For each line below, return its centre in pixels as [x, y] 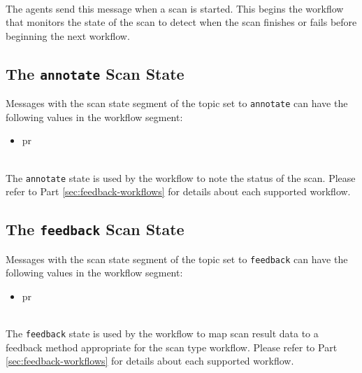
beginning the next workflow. [68, 35]
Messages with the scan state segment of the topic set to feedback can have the [177, 259]
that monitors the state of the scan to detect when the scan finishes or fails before [181, 22]
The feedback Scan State [95, 229]
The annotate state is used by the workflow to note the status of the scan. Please [181, 177]
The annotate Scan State [95, 73]
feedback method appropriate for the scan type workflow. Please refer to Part [172, 347]
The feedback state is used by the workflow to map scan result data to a [162, 333]
